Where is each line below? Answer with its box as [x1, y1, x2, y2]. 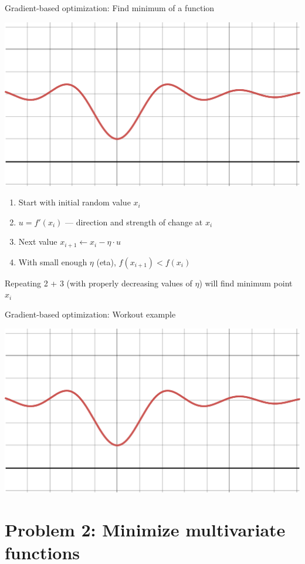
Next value [18, 235, 57, 248]
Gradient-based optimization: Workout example [5, 308, 176, 320]
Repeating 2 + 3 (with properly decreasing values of [5, 276, 192, 289]
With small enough [18, 255, 87, 268]
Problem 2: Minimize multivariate [5, 517, 286, 541]
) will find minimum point [199, 276, 293, 289]
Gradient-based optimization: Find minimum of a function [5, 2, 215, 13]
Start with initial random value [18, 196, 131, 208]
